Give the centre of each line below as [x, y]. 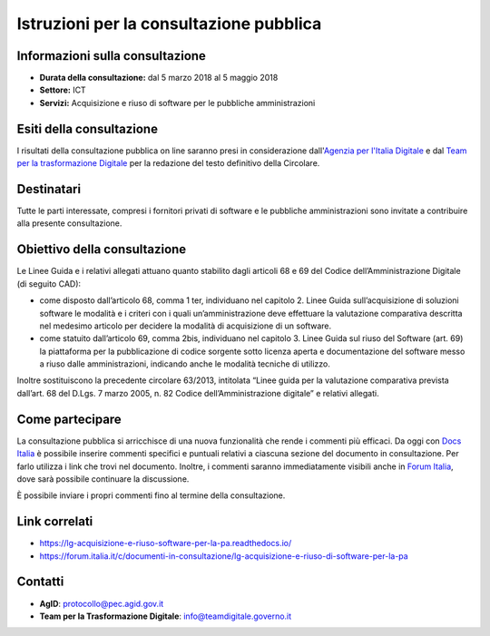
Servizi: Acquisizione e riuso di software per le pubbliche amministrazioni [177, 103]
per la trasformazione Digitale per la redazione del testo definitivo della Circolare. [168, 163]
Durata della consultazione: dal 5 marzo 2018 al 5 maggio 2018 [159, 78]
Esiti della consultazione [88, 128]
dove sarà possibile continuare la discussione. [103, 479]
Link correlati [55, 522]
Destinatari [49, 189]
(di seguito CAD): [49, 284]
